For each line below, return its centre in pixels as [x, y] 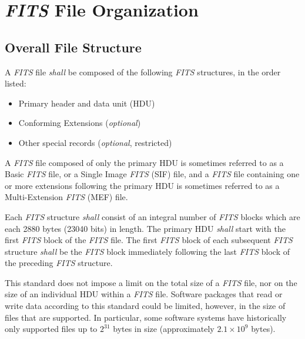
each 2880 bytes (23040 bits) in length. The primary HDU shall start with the [145, 228]
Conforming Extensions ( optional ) [80, 123]
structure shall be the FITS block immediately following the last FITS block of [148, 251]
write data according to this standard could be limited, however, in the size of [145, 306]
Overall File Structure [73, 47]
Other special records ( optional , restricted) [95, 142]
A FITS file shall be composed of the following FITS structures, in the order [143, 72]
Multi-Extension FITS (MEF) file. [66, 197]
